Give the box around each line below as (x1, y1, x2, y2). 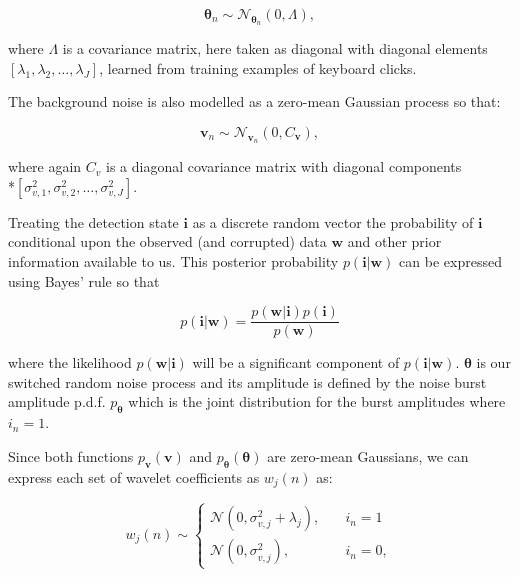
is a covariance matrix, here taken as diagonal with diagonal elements (62, 38, 488, 59)
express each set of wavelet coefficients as (8, 466, 260, 487)
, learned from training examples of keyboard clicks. (99, 57, 417, 78)
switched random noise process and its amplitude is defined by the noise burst (8, 371, 487, 392)
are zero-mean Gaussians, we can (267, 445, 469, 466)
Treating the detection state (8, 211, 179, 232)
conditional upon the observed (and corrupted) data (8, 231, 327, 252)
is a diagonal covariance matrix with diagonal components (106, 156, 462, 177)
